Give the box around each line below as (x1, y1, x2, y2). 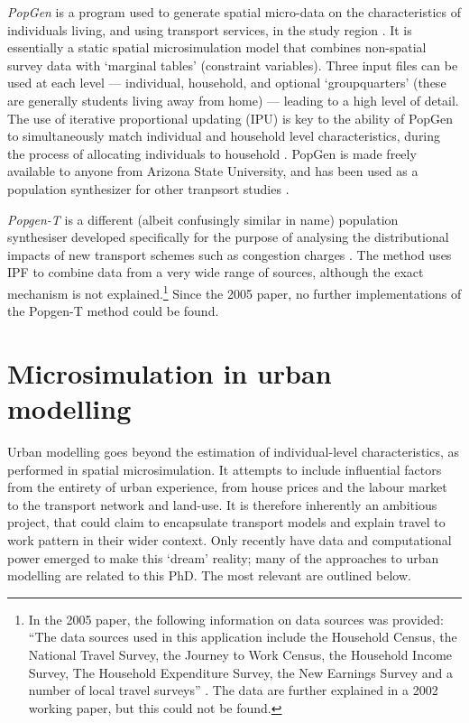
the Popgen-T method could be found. (7, 301, 219, 320)
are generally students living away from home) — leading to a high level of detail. (7, 90, 459, 109)
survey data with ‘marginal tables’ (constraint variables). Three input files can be (7, 55, 458, 74)
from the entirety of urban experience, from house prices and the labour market (7, 477, 447, 496)
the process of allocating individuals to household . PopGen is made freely (7, 144, 417, 162)
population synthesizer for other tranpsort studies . (7, 179, 290, 198)
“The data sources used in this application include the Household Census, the (28, 627, 457, 646)
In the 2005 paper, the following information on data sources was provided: (28, 609, 444, 628)
